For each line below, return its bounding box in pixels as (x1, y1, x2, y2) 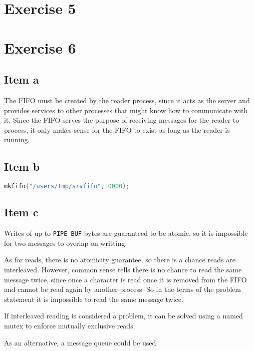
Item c (4, 204, 39, 220)
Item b (4, 159, 40, 174)
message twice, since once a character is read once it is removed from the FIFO (4, 274, 247, 284)
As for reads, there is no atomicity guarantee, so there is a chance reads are (4, 254, 235, 265)
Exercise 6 (4, 37, 76, 58)
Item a (4, 72, 39, 87)
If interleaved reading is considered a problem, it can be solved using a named (4, 310, 243, 321)
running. (4, 134, 30, 145)
